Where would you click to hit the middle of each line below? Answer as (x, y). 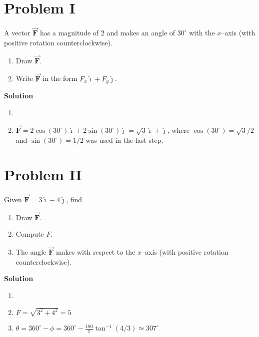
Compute (30, 234)
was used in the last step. (124, 140)
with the (202, 33)
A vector (17, 33)
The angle (31, 252)
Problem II (43, 174)
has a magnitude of (69, 33)
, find (74, 199)
